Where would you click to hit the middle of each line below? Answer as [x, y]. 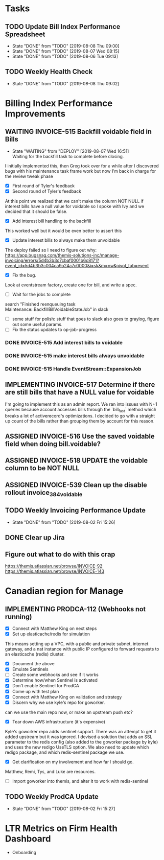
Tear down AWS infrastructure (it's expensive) [59, 721]
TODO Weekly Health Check [49, 72]
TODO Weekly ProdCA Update [52, 797]
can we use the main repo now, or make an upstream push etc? [69, 712]
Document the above [33, 664]
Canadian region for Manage [64, 591]
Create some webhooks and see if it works [55, 675]
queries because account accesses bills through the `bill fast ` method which [81, 410]
